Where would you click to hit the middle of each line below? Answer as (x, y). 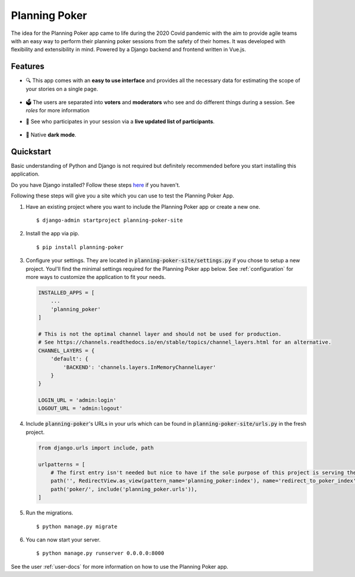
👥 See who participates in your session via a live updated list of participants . (120, 121)
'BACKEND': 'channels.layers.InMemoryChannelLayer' (140, 367)
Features (28, 67)
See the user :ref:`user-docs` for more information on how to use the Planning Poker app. (120, 566)
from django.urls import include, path (96, 448)
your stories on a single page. (62, 89)
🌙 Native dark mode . (51, 135)
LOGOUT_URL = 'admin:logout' (80, 409)
